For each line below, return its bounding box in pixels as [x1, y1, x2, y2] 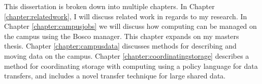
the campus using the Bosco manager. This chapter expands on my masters [4, 30, 239, 41]
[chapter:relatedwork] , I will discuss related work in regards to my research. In [4, 11, 247, 21]
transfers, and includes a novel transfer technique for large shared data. [4, 70, 226, 81]
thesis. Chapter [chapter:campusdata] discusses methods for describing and [4, 40, 237, 51]
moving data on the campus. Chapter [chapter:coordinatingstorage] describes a [4, 50, 249, 61]
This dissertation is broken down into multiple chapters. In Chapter [4, 1, 215, 11]
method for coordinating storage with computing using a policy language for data [4, 60, 258, 71]
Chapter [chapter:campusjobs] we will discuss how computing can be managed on [4, 21, 257, 31]
